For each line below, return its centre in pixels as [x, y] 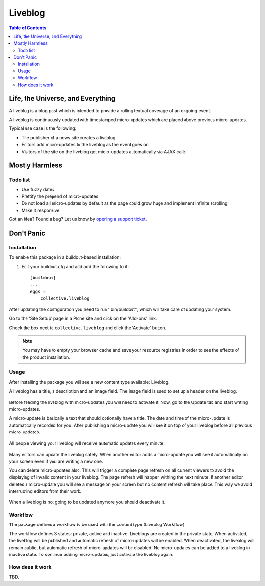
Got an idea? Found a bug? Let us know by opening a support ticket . [78, 219]
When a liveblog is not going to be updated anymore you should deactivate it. [87, 502]
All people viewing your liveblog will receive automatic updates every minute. [87, 443]
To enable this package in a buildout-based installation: [65, 257]
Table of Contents [28, 28]
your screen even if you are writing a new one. [56, 461]
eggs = [38, 291]
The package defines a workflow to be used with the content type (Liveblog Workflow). [97, 524]
